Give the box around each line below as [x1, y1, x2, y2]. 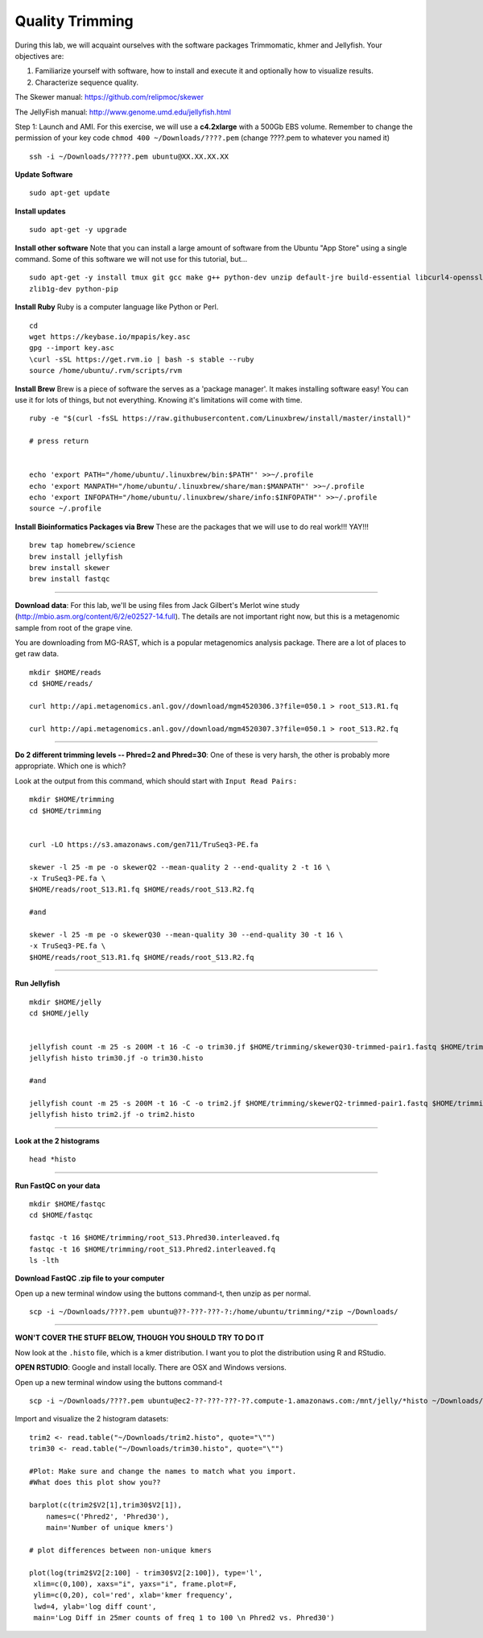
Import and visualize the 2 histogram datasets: [14, 1414, 169, 1424]
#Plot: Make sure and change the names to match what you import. [29, 1466, 297, 1475]
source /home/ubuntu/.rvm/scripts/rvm [29, 366, 183, 375]
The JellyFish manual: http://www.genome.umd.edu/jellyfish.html [14, 107, 231, 117]
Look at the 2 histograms [14, 1135, 100, 1145]
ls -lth [29, 1255, 60, 1264]
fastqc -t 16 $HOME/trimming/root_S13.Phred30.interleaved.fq [29, 1233, 280, 1243]
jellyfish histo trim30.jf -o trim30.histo [29, 1053, 204, 1063]
